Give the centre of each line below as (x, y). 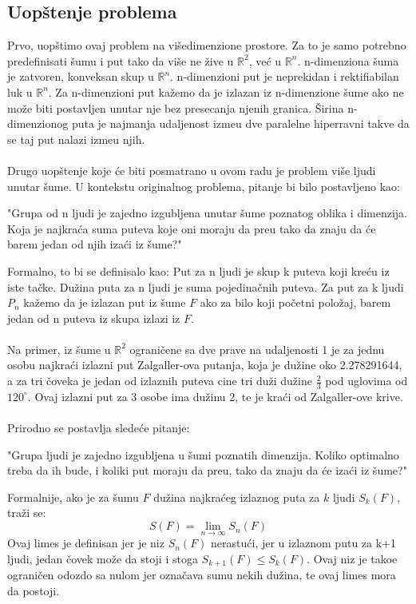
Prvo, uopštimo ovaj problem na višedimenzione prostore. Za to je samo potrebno (207, 45)
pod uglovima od (366, 381)
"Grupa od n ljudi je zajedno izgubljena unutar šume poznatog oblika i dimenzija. (208, 213)
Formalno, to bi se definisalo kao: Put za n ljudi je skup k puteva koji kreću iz (198, 270)
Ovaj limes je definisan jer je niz (86, 543)
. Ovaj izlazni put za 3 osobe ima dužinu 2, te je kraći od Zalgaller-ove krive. (215, 396)
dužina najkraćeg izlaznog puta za (237, 497)
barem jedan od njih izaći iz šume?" (95, 244)
